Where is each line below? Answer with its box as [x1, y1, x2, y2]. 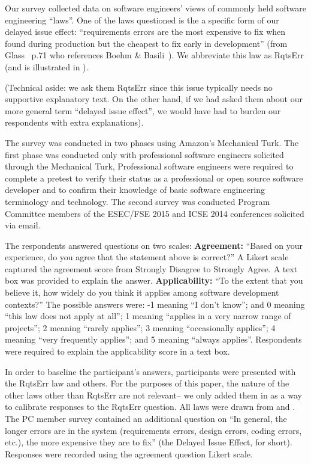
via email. [5, 219, 41, 231]
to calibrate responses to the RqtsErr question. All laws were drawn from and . [5, 400, 295, 413]
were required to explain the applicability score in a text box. [5, 345, 230, 358]
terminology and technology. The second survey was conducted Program [5, 195, 270, 207]
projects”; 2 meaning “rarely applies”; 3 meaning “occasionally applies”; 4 [5, 321, 276, 334]
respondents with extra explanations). [5, 116, 144, 129]
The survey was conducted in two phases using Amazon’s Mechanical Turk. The [5, 136, 299, 148]
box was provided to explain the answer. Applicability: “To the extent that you [5, 274, 303, 287]
